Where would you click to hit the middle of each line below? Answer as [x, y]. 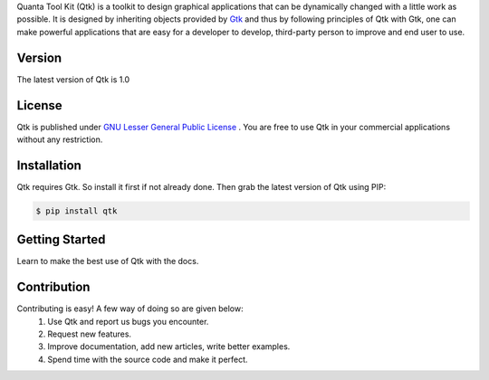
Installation [49, 165]
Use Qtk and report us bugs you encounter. [128, 321]
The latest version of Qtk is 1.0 [73, 79]
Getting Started [61, 240]
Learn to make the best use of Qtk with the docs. [108, 261]
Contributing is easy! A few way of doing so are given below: [130, 309]
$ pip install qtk [77, 211]
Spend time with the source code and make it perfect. [148, 359]
